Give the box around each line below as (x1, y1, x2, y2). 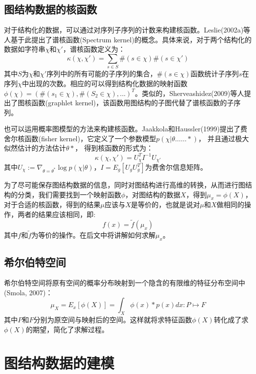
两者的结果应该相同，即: (17, 209, 96, 219)
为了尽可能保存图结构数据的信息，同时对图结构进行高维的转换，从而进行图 (4, 180, 245, 190)
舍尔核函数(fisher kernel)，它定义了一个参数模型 (4, 133, 156, 143)
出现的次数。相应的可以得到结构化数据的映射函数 (29, 78, 188, 88)
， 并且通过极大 (198, 133, 249, 143)
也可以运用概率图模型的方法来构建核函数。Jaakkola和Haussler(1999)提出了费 (4, 124, 248, 134)
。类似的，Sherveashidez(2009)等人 (134, 88, 244, 98)
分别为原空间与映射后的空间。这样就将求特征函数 (33, 314, 192, 325)
